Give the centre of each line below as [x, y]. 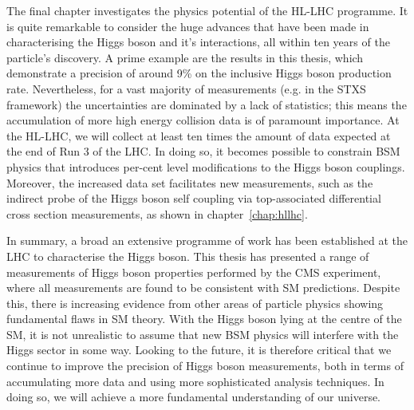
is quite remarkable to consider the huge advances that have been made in [188, 26]
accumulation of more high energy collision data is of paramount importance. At [203, 120]
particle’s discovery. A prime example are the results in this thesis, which [185, 57]
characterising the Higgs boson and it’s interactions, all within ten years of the [198, 42]
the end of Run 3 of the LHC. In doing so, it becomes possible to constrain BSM [203, 151]
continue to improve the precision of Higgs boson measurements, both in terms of [205, 366]
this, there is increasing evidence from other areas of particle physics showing [195, 303]
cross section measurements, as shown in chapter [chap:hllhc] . [157, 213]
